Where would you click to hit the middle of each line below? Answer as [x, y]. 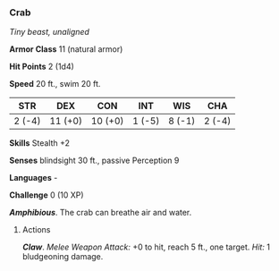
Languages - [34, 178]
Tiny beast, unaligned [49, 32]
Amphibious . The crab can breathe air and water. [101, 213]
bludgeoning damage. [63, 257]
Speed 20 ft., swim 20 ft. [55, 84]
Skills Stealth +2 [39, 143]
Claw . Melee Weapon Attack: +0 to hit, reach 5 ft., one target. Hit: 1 [146, 247]
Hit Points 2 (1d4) [42, 67]
